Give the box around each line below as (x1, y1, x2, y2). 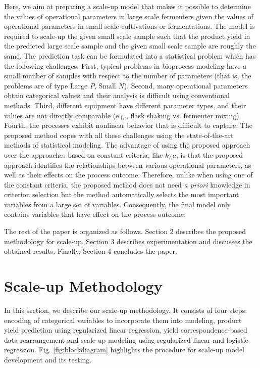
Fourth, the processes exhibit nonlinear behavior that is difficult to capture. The (4, 120, 252, 130)
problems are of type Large (4, 80, 88, 90)
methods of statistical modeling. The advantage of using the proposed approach (4, 140, 250, 150)
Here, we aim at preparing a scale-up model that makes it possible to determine (4, 1, 251, 11)
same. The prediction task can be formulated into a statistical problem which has (4, 50, 256, 61)
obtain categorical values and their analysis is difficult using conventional (4, 90, 230, 101)
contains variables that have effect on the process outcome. (4, 209, 186, 219)
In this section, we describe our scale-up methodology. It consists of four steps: (4, 304, 247, 315)
